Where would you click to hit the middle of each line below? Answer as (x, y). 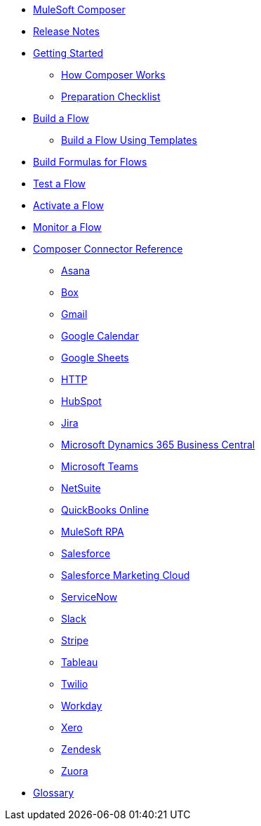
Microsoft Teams (100, 466)
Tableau (80, 662)
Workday (82, 706)
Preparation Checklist (111, 96)
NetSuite (81, 488)
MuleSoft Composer (79, 9)
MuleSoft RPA (93, 532)
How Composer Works (113, 75)
